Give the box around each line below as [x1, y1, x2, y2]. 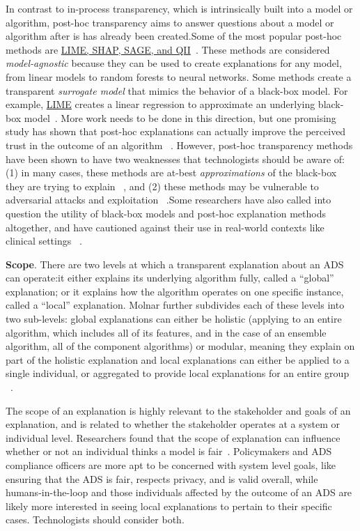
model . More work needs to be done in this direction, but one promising [24, 110, 336, 125]
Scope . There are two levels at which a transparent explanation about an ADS [6, 256, 344, 271]
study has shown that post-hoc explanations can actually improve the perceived [6, 124, 346, 139]
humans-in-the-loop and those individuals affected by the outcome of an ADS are [6, 485, 352, 500]
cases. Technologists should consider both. [6, 512, 185, 527]
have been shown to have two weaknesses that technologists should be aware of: [6, 151, 345, 166]
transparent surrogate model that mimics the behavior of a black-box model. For [6, 83, 348, 98]
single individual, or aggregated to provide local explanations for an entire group [6, 366, 350, 380]
